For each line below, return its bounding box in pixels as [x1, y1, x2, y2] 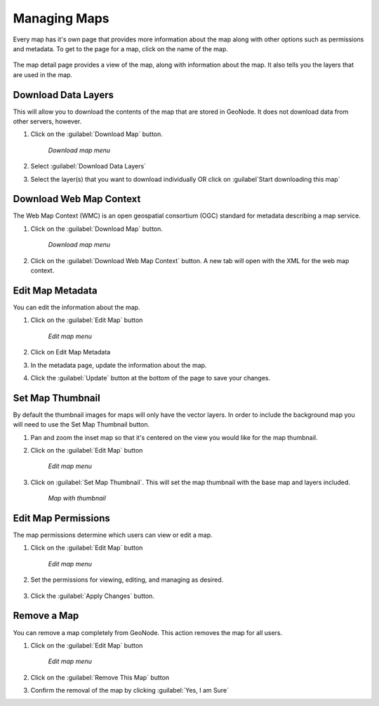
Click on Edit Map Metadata [30, 348, 111, 357]
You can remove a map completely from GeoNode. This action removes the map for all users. [13, 628, 283, 637]
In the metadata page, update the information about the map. [30, 361, 207, 369]
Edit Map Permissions [13, 512, 110, 524]
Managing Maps [13, 11, 109, 26]
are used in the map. [13, 70, 73, 79]
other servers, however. [13, 117, 82, 126]
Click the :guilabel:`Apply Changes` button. [30, 592, 154, 600]
